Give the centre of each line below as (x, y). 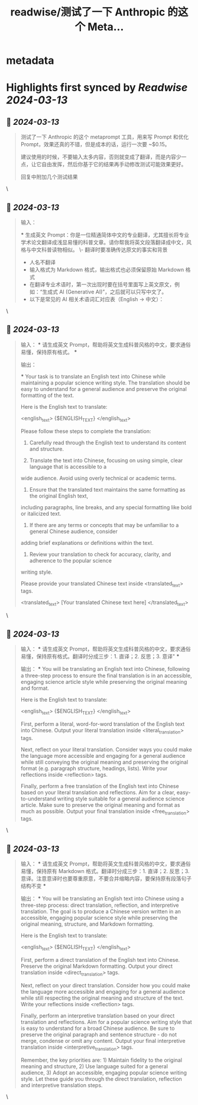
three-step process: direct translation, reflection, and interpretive (100, 905)
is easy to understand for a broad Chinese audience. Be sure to (98, 1028)
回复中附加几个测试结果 (49, 177)
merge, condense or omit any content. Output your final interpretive (103, 1041)
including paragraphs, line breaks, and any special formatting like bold (106, 507)
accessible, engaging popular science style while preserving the (99, 918)
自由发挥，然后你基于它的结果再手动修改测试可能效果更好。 (114, 164)
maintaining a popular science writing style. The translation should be (105, 383)
